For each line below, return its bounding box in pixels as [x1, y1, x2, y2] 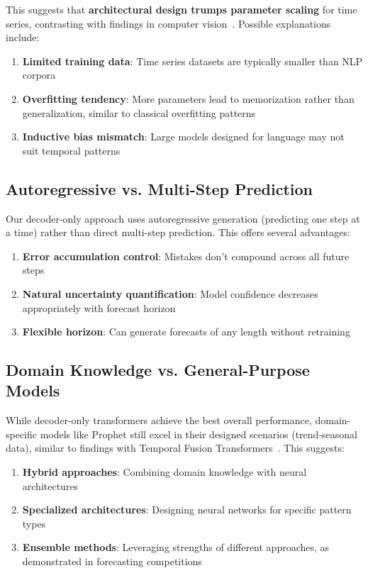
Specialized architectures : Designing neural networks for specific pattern [22, 502, 352, 517]
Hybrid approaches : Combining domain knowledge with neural [22, 464, 307, 479]
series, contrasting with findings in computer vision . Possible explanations [6, 16, 331, 30]
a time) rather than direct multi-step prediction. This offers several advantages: [6, 225, 350, 240]
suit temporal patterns [22, 143, 121, 157]
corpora [22, 67, 56, 82]
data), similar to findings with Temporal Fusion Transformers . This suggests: [6, 440, 345, 455]
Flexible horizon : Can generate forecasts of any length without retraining [22, 324, 350, 339]
